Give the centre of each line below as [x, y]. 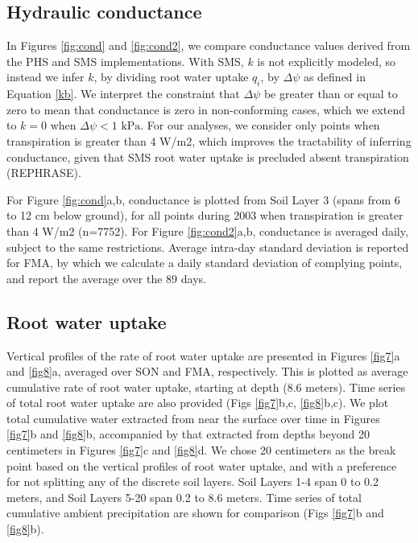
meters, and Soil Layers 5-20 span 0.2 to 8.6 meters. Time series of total [184, 497]
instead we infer [46, 77]
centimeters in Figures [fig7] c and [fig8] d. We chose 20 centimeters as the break [201, 450]
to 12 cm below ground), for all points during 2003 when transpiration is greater [205, 215]
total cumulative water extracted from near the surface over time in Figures [193, 418]
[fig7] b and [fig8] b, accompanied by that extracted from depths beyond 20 [188, 434]
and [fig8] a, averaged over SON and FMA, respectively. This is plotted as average [207, 371]
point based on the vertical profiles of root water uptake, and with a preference [202, 465]
